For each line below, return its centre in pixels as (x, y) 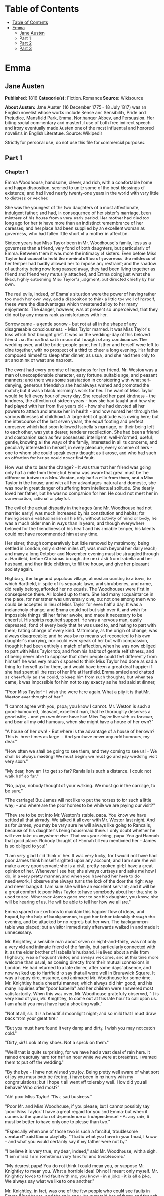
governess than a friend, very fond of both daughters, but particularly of (78, 248)
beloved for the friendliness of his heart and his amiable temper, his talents (80, 528)
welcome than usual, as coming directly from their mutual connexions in (77, 962)
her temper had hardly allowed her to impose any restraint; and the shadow (81, 263)
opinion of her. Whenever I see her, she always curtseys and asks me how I (81, 871)
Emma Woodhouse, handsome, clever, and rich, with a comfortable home (79, 182)
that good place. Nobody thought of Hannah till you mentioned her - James (81, 840)
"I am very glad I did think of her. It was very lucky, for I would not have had (81, 855)
